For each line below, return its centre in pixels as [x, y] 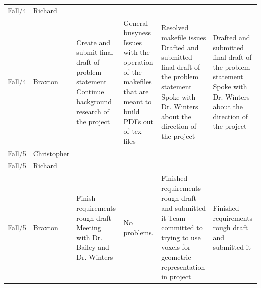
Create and [93, 42]
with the [137, 52]
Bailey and [93, 247]
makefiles [138, 82]
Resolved [175, 27]
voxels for [176, 247]
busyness [137, 32]
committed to [182, 227]
